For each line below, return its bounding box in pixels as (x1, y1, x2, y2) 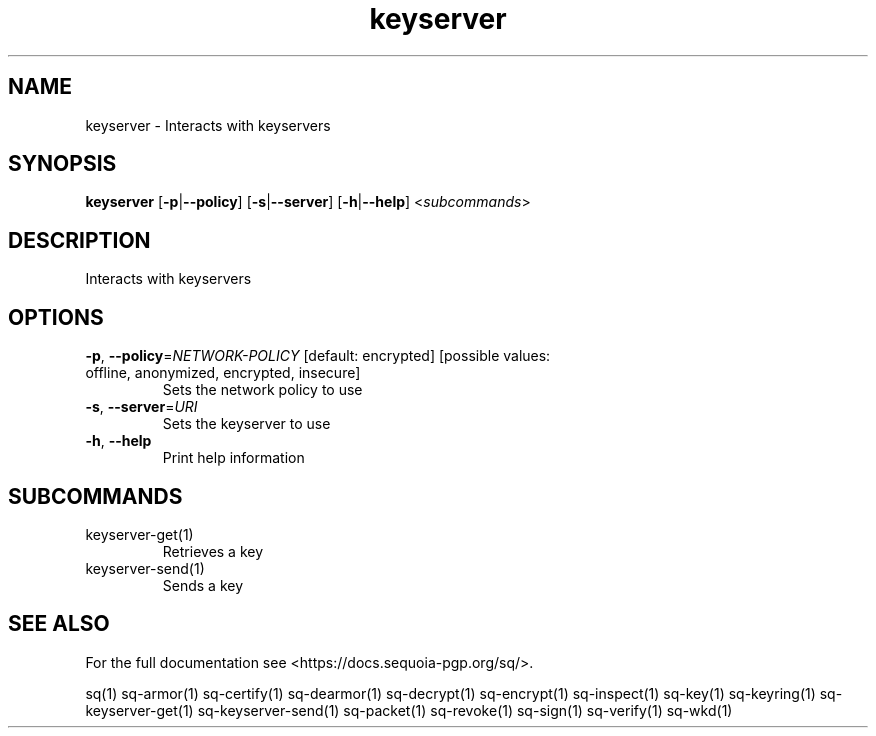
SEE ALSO (8, 611, 110, 637)
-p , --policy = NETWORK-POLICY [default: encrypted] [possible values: (85, 347, 551, 365)
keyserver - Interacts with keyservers (85, 116, 331, 134)
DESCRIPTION (8, 227, 151, 253)
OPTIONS (8, 304, 104, 330)
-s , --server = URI (85, 398, 198, 416)
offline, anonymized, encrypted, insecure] (85, 364, 361, 382)
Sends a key (162, 576, 244, 594)
